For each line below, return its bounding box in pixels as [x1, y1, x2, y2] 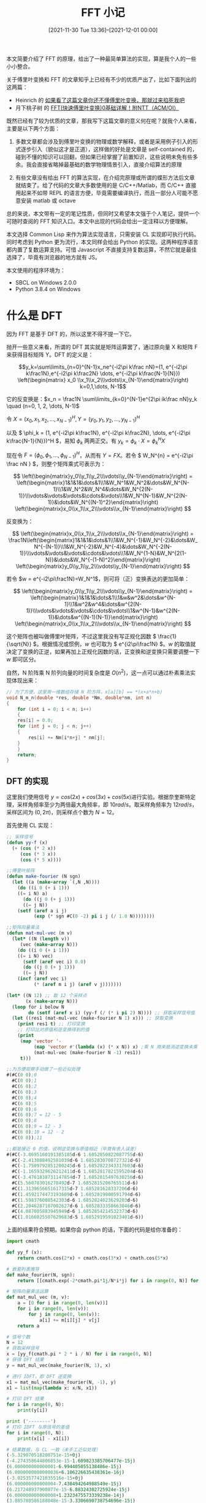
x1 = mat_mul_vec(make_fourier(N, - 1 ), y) [6, 1379, 116, 1385]
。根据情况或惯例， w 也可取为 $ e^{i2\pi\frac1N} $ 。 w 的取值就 [36, 640, 196, 648]
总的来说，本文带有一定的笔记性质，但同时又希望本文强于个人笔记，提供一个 [6, 210, 200, 217]
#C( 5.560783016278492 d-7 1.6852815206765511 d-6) [12, 1180, 139, 1187]
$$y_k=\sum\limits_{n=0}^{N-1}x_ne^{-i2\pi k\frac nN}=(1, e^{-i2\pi [18, 363, 188, 370]
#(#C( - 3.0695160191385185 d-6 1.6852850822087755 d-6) [6, 1151, 144, 1158]
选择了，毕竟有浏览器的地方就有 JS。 [6, 253, 101, 261]
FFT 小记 [80, 6, 126, 20]
